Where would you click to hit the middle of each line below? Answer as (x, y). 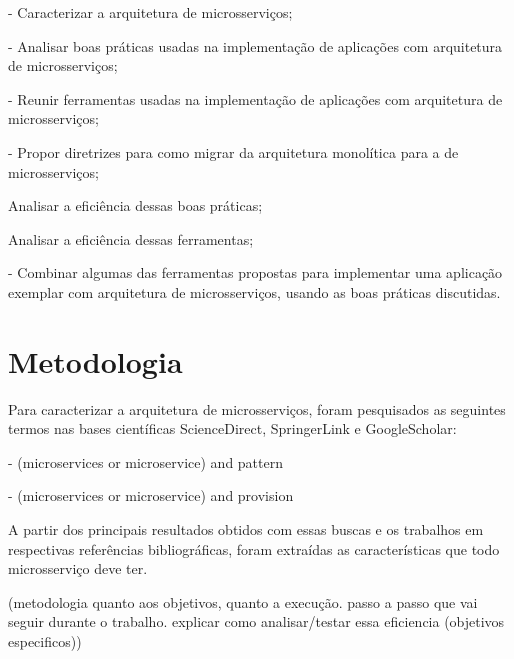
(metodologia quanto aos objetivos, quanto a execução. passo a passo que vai (243, 601)
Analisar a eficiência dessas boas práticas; (135, 205)
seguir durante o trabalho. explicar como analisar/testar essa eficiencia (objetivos (256, 621)
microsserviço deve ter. (78, 568)
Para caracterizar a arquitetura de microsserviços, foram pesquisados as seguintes (257, 408)
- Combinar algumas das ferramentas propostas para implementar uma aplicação (255, 272)
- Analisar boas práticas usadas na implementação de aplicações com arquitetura (255, 45)
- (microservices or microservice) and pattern (145, 461)
